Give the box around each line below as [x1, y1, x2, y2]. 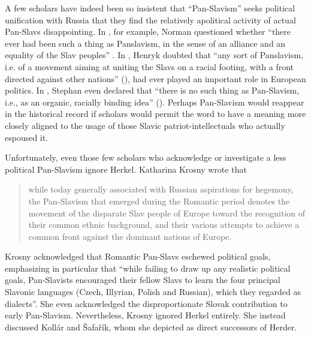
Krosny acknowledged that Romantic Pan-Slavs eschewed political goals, [5, 250, 271, 263]
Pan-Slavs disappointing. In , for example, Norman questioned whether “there [5, 25, 291, 38]
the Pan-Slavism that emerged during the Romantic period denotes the [28, 194, 290, 207]
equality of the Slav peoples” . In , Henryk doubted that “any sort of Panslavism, [5, 49, 304, 61]
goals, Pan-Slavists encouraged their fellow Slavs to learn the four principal [5, 273, 280, 286]
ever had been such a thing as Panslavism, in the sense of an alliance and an [5, 37, 286, 49]
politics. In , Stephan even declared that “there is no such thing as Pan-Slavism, [5, 84, 300, 97]
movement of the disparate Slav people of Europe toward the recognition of [28, 206, 306, 219]
